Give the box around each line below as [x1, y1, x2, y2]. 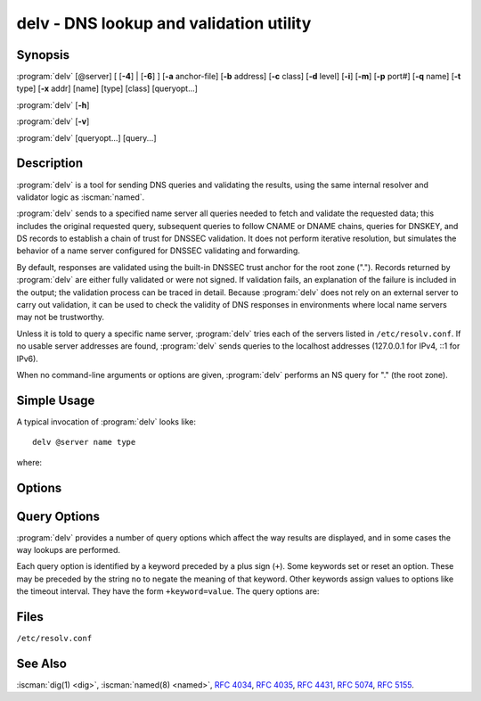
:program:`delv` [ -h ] [16, 99, 90, 111]
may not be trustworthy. [16, 312, 104, 323]
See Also [16, 656, 67, 671]
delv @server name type [32, 437, 136, 448]
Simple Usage [16, 392, 95, 408]
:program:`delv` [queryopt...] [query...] [16, 132, 157, 143]
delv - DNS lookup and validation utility [16, 13, 312, 33]
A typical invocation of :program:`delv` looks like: [16, 416, 196, 427]
